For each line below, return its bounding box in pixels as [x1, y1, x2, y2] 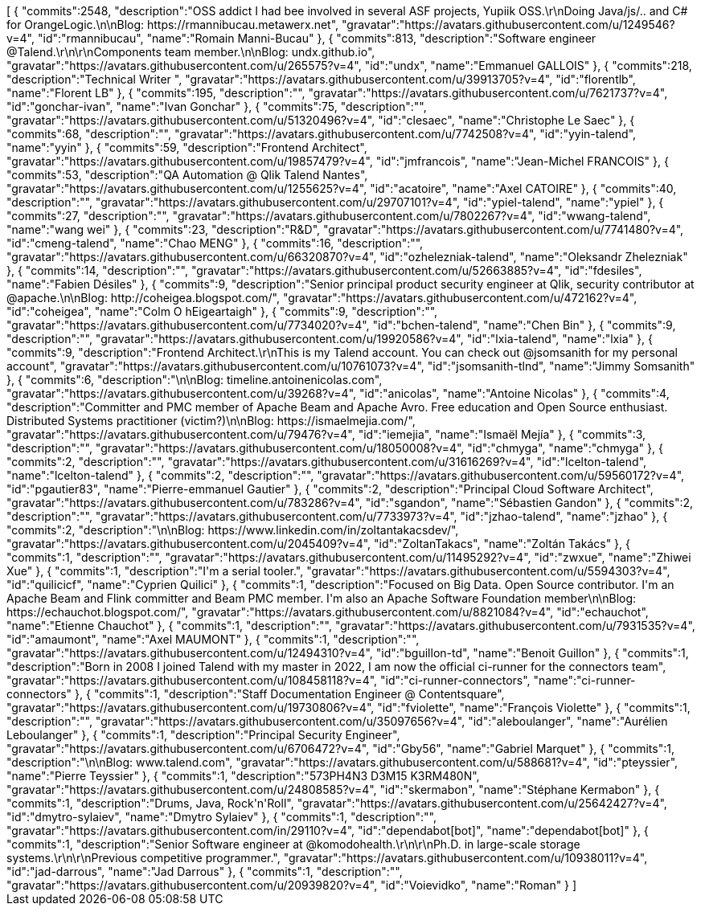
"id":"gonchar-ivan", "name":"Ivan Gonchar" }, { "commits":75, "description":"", [6, 100, 427, 113]
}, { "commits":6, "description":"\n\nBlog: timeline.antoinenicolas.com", [6, 373, 383, 386]
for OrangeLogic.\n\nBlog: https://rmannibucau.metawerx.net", [6, 18, 339, 31]
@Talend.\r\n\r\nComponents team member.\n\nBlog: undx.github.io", [6, 45, 375, 59]
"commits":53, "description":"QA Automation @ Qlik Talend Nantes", [6, 168, 368, 182]
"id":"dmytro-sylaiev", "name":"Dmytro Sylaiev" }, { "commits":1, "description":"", [6, 810, 437, 824]
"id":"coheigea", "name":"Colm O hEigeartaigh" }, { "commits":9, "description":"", [6, 305, 438, 318]
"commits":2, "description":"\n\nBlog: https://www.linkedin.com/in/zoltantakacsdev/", [6, 523, 459, 537]
